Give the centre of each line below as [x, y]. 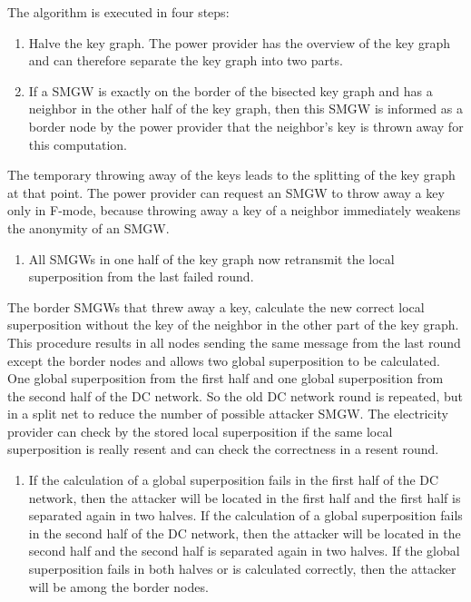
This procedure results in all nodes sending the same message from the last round [234, 342]
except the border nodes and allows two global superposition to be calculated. [224, 360]
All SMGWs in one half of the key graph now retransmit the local [211, 258]
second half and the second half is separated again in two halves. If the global [244, 551]
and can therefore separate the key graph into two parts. [186, 60]
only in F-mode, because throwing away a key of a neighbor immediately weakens [234, 210]
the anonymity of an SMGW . [88, 227]
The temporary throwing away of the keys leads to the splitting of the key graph [231, 175]
